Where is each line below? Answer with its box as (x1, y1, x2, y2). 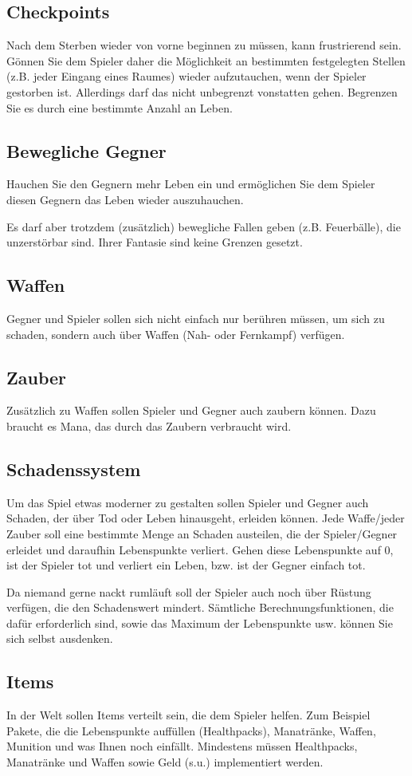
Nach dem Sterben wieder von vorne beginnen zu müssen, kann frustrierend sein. (6, 37, 402, 53)
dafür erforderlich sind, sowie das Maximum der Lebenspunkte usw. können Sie (6, 614, 393, 631)
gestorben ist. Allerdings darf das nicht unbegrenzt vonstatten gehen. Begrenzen (6, 83, 398, 100)
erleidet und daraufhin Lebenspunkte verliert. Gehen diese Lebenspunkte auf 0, (6, 541, 394, 557)
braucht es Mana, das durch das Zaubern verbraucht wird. (6, 417, 292, 434)
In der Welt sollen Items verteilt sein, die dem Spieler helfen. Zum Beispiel (6, 707, 371, 723)
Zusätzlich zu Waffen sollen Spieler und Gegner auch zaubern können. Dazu (6, 402, 376, 419)
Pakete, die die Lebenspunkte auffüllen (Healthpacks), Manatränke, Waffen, (6, 722, 376, 739)
